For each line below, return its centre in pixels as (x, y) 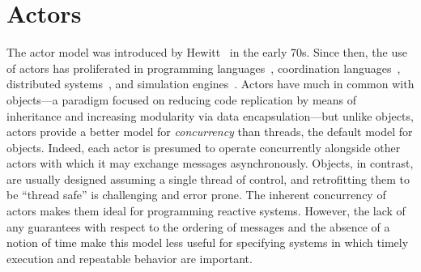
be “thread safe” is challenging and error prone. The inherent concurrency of (196, 195)
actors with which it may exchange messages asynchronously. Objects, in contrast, (210, 163)
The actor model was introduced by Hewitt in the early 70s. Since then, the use (207, 52)
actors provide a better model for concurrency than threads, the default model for (210, 132)
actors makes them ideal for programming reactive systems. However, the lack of (206, 211)
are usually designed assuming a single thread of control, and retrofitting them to (208, 178)
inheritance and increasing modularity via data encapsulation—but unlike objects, (210, 115)
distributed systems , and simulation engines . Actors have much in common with (210, 84)
